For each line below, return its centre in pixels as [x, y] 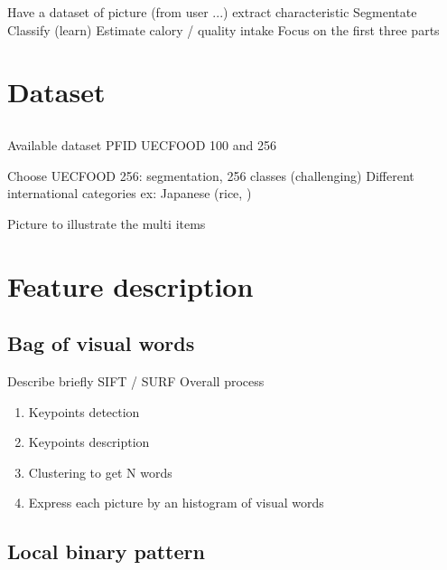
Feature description [130, 285]
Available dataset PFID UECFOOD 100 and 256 [142, 144]
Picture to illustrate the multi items [107, 223]
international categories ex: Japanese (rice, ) [130, 193]
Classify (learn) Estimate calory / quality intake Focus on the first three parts [223, 29]
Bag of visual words [101, 343]
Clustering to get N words [100, 472]
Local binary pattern [106, 551]
